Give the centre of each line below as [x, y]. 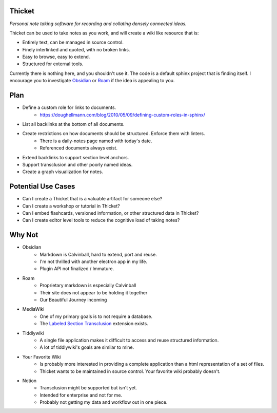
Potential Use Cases [42, 187]
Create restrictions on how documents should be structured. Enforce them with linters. [114, 134]
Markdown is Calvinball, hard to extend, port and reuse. [98, 254]
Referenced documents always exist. [79, 148]
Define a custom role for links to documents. [69, 107]
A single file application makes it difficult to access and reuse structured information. [129, 340]
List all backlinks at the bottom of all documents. [73, 124]
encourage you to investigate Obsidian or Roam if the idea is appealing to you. [92, 81]
